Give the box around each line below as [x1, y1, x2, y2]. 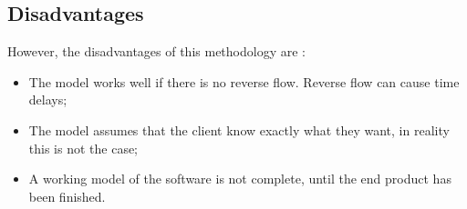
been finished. [28, 186, 106, 205]
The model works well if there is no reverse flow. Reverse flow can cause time [28, 72, 460, 91]
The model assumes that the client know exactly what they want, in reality [28, 120, 450, 139]
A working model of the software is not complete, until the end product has [28, 169, 451, 188]
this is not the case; [28, 138, 139, 157]
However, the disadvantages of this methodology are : [7, 42, 306, 61]
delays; [28, 90, 67, 109]
